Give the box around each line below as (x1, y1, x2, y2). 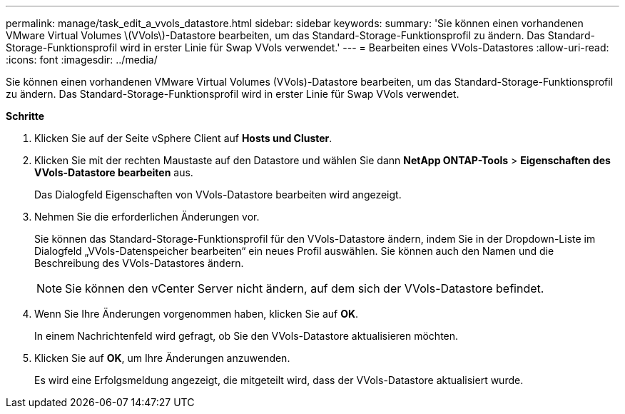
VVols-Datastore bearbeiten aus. (34, 166, 193, 178)
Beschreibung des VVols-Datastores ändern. (34, 257, 244, 269)
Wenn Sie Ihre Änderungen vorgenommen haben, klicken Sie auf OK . (34, 308, 359, 320)
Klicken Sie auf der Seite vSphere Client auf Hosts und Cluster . (34, 132, 332, 144)
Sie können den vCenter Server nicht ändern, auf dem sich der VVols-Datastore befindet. (65, 281, 544, 296)
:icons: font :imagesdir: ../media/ (6, 54, 158, 66)
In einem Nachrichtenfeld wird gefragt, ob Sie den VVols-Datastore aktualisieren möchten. (34, 330, 459, 342)
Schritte (6, 110, 44, 122)
